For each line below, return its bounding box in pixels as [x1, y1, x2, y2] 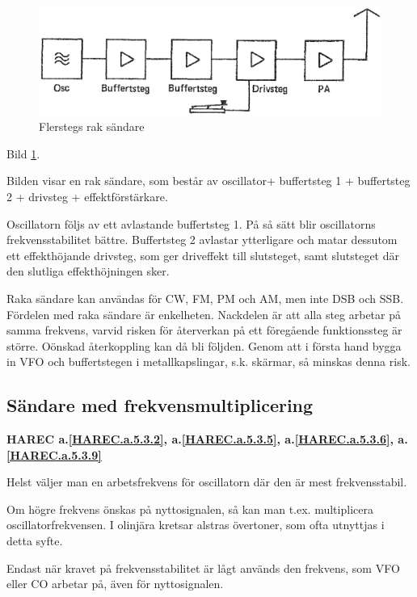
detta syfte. [6, 532, 63, 549]
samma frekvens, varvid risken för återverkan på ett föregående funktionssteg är [6, 322, 402, 338]
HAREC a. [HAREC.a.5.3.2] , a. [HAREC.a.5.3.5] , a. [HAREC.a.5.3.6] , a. [6, 431, 408, 448]
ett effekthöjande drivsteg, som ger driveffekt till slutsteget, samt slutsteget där [6, 246, 399, 263]
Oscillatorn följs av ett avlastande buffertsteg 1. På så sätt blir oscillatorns [6, 215, 376, 232]
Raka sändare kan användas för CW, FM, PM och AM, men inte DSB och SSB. [6, 289, 404, 306]
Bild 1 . [6, 145, 40, 162]
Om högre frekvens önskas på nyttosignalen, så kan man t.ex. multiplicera [6, 500, 373, 517]
